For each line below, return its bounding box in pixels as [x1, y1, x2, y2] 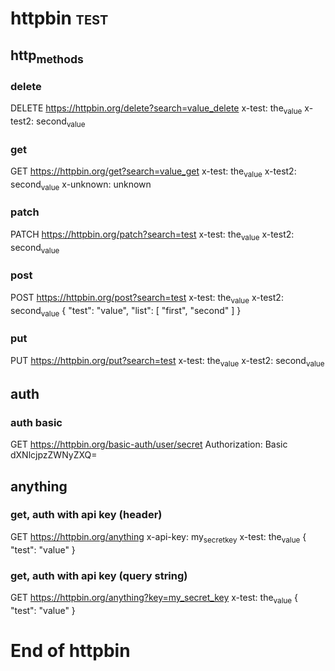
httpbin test [10, 7, 109, 30]
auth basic [10, 415, 63, 429]
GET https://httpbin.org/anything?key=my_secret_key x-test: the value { [10, 591, 299, 606]
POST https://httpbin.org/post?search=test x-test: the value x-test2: [10, 291, 284, 306]
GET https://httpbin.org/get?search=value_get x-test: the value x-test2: [10, 165, 297, 179]
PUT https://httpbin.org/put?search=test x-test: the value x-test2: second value [10, 354, 325, 369]
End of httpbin [10, 639, 131, 662]
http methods [10, 47, 84, 66]
